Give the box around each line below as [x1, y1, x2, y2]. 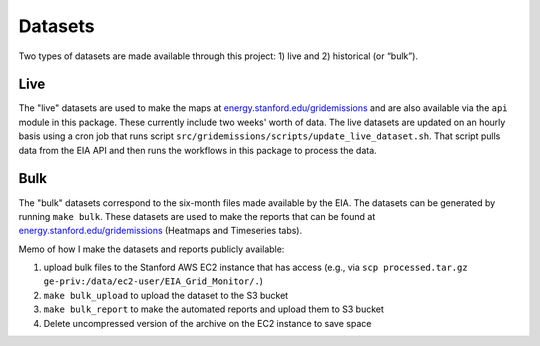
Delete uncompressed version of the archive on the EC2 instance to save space [43, 317, 372, 329]
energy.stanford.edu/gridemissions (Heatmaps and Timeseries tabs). [18, 225, 303, 237]
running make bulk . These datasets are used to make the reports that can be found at [18, 210, 376, 222]
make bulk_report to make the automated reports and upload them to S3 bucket [43, 303, 385, 315]
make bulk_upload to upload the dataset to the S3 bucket [43, 289, 289, 301]
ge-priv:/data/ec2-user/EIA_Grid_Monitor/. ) [43, 275, 264, 287]
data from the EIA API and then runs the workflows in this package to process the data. [18, 144, 377, 156]
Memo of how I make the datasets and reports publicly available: [18, 243, 285, 255]
